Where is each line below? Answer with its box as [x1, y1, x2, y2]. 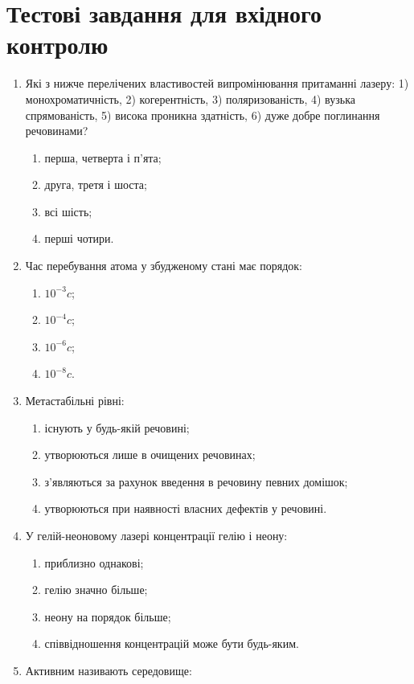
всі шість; [44, 203, 92, 219]
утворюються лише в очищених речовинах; [44, 446, 256, 463]
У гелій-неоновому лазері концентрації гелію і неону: [25, 527, 288, 543]
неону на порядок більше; [44, 608, 171, 625]
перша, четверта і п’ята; [44, 149, 162, 166]
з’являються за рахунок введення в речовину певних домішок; [44, 473, 348, 489]
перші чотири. [44, 230, 114, 247]
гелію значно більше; [44, 581, 148, 598]
